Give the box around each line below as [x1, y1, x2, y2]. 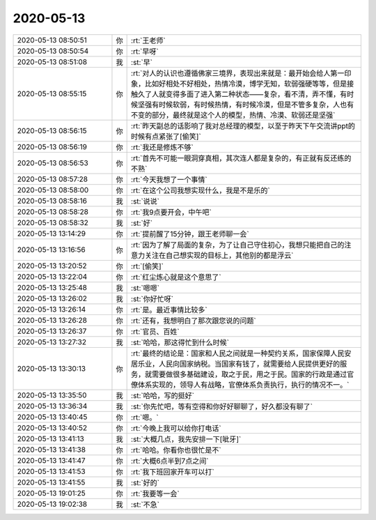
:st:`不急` [131, 499, 160, 509]
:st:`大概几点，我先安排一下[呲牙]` [131, 434, 242, 444]
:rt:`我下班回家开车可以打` [131, 467, 215, 477]
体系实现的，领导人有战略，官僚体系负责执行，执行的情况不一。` [138, 380, 350, 390]
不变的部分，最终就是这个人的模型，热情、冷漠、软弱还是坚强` [131, 110, 336, 120]
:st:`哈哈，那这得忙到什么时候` [131, 337, 230, 347]
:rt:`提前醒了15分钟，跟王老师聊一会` [131, 229, 250, 238]
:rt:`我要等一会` [131, 489, 180, 498]
